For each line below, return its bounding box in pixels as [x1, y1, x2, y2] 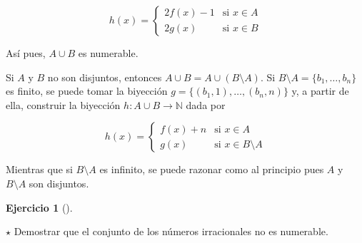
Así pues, [6, 46, 46, 60]
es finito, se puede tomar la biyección [6, 83, 168, 98]
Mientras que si [6, 162, 73, 177]
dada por [186, 97, 226, 112]
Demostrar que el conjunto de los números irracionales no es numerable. [14, 224, 328, 239]
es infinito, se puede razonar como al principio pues [99, 162, 324, 177]
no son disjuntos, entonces [47, 69, 162, 84]
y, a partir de [291, 83, 349, 98]
